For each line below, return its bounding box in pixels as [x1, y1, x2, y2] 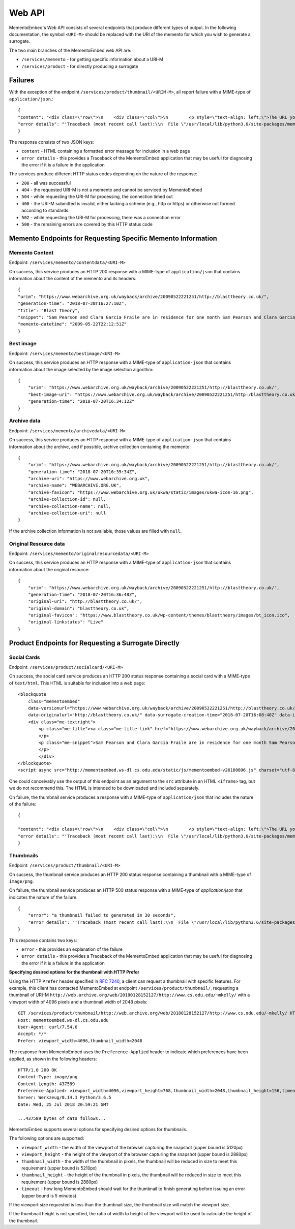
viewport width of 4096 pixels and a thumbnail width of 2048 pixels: [9, 999, 147, 1004]
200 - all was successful [21, 180, 71, 186]
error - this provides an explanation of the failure [21, 946, 123, 952]
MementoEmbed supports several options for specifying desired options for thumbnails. [9, 1127, 188, 1132]
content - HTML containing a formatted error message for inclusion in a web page [21, 148, 190, 154]
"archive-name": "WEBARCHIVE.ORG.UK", [28, 483, 122, 488]
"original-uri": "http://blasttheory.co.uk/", [28, 599, 143, 604]
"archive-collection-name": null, [28, 503, 112, 509]
